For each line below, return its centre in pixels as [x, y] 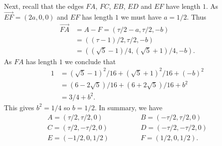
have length [183, 6]
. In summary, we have [129, 107]
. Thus [197, 16]
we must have [141, 16]
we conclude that [90, 61]
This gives [19, 107]
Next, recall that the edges [44, 6]
